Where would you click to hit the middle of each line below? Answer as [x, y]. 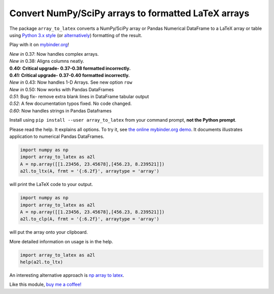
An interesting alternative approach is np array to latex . [67, 275]
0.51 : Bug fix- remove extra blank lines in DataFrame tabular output [79, 97]
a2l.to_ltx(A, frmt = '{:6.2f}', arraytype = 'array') [90, 171]
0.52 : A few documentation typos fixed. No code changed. [71, 103]
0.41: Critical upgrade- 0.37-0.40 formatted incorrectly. [70, 75]
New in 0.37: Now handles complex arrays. [54, 54]
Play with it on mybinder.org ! [39, 45]
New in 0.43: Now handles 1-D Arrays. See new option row [71, 82]
